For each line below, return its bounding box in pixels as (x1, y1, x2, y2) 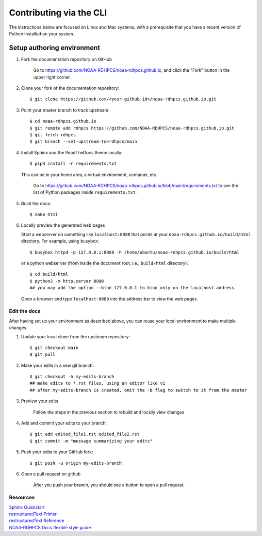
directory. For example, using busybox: (21, 238, 99, 244)
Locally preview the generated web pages (21, 222, 105, 228)
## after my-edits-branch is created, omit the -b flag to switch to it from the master (30, 387, 247, 393)
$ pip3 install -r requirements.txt (30, 161, 117, 167)
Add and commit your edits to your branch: (21, 420, 107, 426)
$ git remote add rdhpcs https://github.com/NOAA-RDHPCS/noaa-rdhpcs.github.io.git (30, 125, 235, 131)
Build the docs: (21, 200, 51, 206)
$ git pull (30, 352, 56, 357)
